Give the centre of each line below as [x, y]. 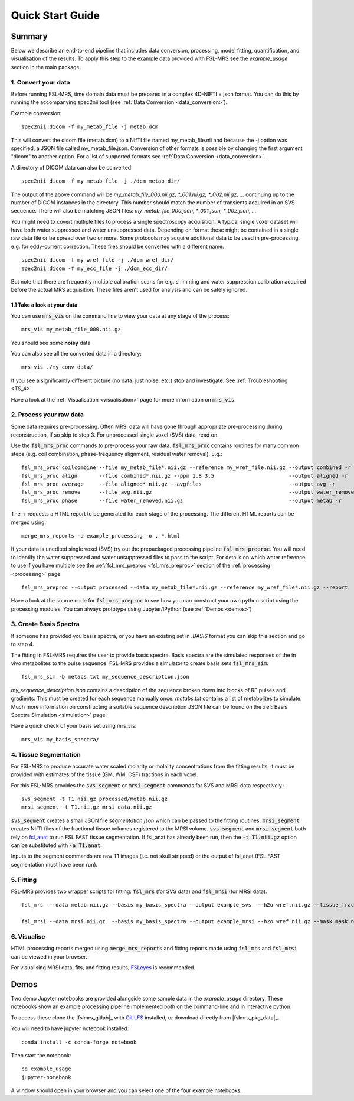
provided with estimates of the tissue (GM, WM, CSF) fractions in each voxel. [104, 774]
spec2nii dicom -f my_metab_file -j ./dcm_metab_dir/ [101, 181]
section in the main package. [46, 67]
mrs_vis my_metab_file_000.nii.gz [71, 330]
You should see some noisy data [51, 343]
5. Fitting [24, 880]
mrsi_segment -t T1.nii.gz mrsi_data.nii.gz [87, 807]
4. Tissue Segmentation [46, 754]
